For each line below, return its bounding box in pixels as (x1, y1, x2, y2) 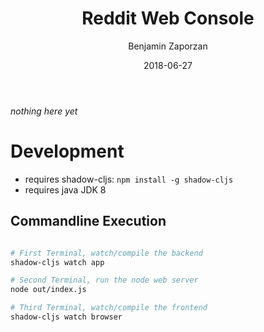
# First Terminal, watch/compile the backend (10, 248, 203, 258)
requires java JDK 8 (24, 183, 107, 196)
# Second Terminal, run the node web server (10, 275, 199, 286)
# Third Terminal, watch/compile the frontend (10, 303, 208, 313)
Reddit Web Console (81, 7, 255, 30)
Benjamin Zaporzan (128, 40, 208, 52)
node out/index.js (10, 285, 87, 295)
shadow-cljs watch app (10, 257, 105, 267)
